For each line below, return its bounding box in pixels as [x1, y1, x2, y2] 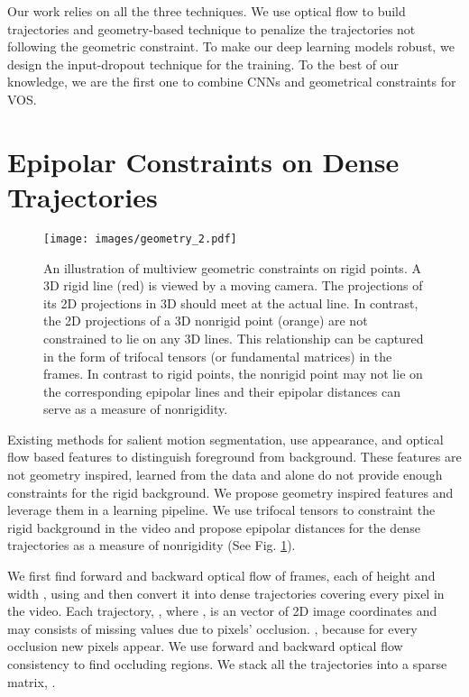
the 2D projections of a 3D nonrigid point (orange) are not [43, 311, 368, 330]
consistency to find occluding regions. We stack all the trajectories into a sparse [7, 655, 447, 673]
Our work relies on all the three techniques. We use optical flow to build [7, 2, 406, 20]
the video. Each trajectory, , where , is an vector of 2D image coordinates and [7, 601, 437, 620]
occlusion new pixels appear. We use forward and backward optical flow [7, 637, 403, 656]
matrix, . [7, 672, 56, 691]
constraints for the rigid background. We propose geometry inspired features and [7, 482, 454, 501]
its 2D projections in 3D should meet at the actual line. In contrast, [43, 293, 418, 312]
